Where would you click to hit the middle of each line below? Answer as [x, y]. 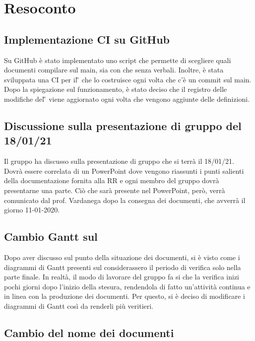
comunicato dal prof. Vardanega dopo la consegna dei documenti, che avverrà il [125, 200]
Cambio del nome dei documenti [89, 332]
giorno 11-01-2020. [32, 210]
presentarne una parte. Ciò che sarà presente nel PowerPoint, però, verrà [115, 190]
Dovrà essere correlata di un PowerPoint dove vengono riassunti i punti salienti [124, 170]
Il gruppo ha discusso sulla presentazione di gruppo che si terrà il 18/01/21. [119, 161]
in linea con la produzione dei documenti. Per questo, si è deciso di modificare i [125, 296]
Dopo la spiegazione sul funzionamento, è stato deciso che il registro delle [116, 89]
